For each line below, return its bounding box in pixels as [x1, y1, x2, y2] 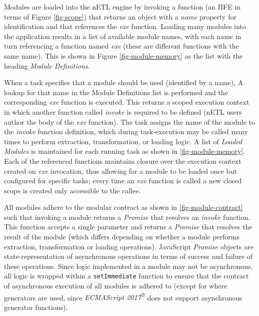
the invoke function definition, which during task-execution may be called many [4, 126, 248, 137]
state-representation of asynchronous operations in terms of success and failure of [4, 251, 253, 261]
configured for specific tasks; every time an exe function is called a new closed [4, 175, 242, 186]
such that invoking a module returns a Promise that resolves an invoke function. [4, 211, 250, 222]
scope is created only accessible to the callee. [4, 185, 141, 195]
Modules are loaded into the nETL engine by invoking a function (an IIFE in [4, 2, 241, 12]
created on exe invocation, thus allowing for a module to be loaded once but [4, 165, 237, 176]
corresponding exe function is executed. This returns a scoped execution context [4, 97, 249, 107]
